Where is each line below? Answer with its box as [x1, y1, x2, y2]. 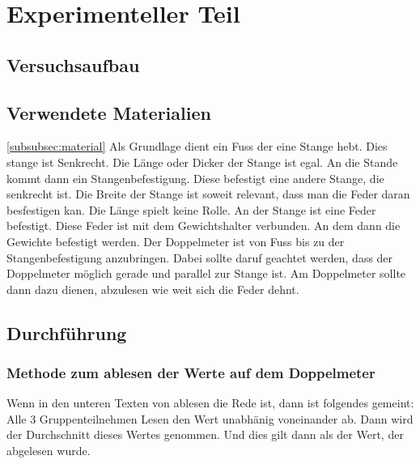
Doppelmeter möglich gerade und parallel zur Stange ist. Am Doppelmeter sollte [6, 265, 406, 282]
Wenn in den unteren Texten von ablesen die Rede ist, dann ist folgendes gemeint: [6, 394, 414, 411]
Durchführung [6, 320, 127, 345]
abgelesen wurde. [6, 442, 91, 459]
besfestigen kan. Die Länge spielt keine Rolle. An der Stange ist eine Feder [6, 201, 376, 218]
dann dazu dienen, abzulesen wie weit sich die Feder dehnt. [6, 280, 299, 297]
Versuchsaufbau [6, 52, 140, 77]
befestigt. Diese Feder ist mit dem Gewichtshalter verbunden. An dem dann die [6, 217, 401, 234]
